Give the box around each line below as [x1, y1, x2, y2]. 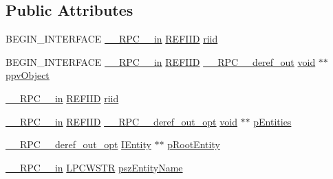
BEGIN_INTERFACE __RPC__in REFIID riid [6, 32, 218, 46]
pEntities [253, 114, 292, 128]
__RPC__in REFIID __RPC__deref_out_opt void [6, 114, 237, 128]
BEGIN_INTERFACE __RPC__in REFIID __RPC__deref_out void [6, 54, 316, 69]
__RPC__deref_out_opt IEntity [6, 137, 151, 152]
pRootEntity [167, 137, 220, 152]
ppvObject [6, 68, 50, 82]
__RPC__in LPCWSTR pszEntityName [6, 160, 183, 174]
